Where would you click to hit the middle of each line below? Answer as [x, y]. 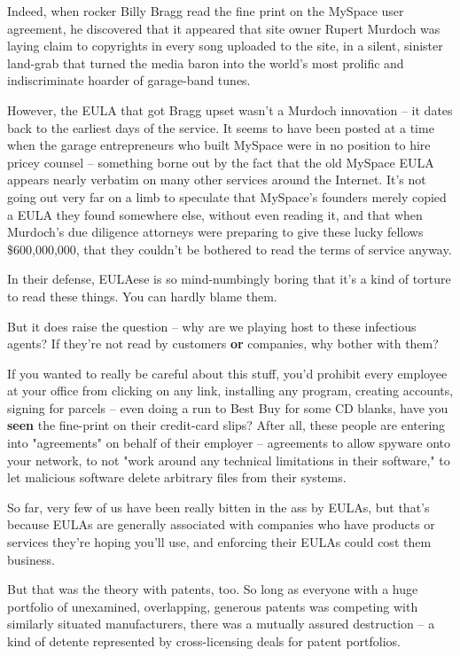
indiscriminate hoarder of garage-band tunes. [129, 80]
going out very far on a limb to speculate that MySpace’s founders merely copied [227, 196]
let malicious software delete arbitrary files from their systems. [177, 477]
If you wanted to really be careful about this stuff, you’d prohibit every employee [227, 373]
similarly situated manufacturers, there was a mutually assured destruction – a [221, 624]
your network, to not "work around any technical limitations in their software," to [229, 460]
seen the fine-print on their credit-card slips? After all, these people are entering [226, 425]
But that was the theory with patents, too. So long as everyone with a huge [213, 589]
